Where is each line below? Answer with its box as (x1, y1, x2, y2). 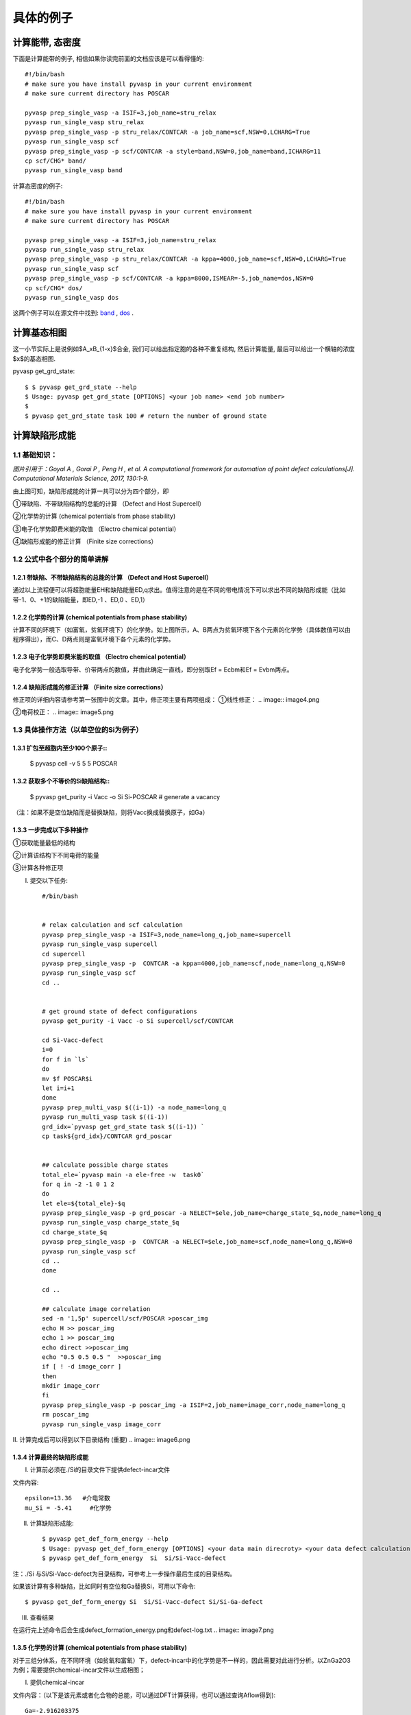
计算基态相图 (12, 327, 67, 339)
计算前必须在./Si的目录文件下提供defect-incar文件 (29, 1465, 171, 1474)
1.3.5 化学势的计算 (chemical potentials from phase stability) (12, 1644, 188, 1652)
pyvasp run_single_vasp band (25, 167, 123, 174)
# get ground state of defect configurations (42, 1007, 198, 1015)
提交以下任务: (29, 876, 68, 884)
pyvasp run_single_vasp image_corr (42, 1420, 162, 1428)
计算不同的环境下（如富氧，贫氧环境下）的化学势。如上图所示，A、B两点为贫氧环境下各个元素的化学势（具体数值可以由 (12, 625, 351, 634)
